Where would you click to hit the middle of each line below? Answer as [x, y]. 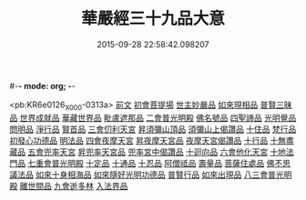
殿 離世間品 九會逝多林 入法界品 [69, 185]
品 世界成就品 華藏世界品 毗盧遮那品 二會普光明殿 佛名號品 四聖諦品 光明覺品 [153, 117]
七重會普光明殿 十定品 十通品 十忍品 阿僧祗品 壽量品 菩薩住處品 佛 [151, 163]
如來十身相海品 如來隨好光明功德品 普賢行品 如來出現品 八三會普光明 [163, 175]
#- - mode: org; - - [42, 85]
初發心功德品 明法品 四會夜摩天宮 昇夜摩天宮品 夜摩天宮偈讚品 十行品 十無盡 [152, 140]
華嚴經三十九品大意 [153, 19]
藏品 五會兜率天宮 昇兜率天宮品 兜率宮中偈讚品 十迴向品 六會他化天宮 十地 [148, 152]
